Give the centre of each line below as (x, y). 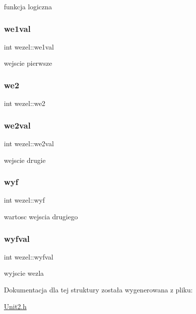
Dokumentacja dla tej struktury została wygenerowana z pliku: (98, 290)
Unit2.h (15, 306)
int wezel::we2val (29, 144)
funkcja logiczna (28, 6)
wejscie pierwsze (28, 63)
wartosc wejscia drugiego (41, 217)
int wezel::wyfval (29, 256)
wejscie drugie (25, 160)
